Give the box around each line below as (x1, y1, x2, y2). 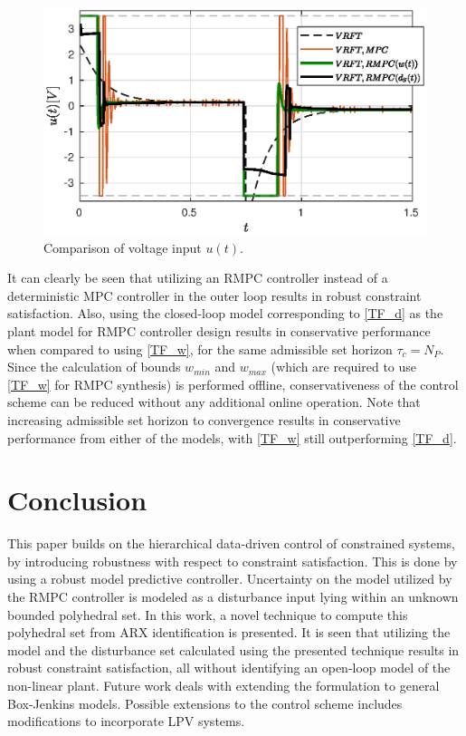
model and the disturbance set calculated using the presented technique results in (7, 640, 460, 659)
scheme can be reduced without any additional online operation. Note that (7, 392, 421, 412)
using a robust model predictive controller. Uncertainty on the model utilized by (7, 569, 452, 588)
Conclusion (7, 481, 147, 518)
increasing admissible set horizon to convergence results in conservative (7, 410, 401, 429)
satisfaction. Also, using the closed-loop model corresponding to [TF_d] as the (7, 304, 443, 323)
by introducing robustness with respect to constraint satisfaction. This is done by (7, 551, 458, 570)
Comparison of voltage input (43, 237, 202, 257)
